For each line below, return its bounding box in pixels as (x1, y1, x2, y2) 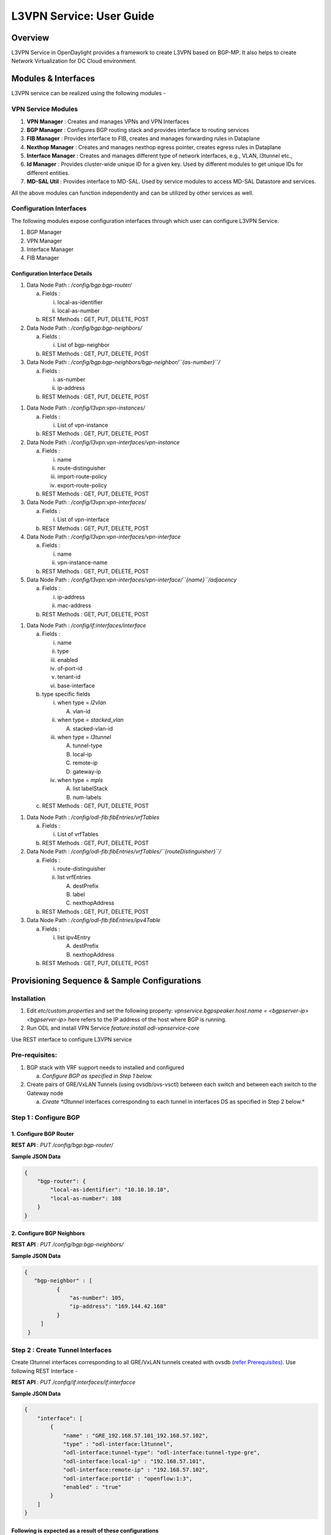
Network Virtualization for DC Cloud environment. (11, 57, 137, 64)
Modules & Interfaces (11, 74, 95, 84)
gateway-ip (72, 767, 101, 775)
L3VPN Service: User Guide (11, 9, 154, 23)
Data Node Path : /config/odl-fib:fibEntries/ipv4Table (26, 917, 161, 924)
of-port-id (57, 664, 83, 672)
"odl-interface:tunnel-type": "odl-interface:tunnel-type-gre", (63, 1449, 261, 1456)
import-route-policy (57, 473, 107, 480)
